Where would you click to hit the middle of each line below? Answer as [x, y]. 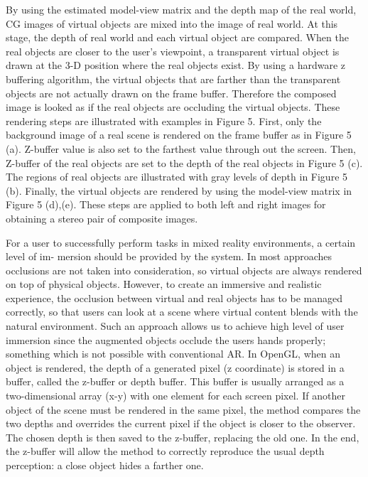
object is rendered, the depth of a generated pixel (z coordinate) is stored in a [175, 367]
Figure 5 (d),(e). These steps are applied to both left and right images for [166, 204]
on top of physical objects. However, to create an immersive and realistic [164, 284]
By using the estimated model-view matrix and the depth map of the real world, [181, 9]
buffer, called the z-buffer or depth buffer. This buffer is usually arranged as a [175, 381]
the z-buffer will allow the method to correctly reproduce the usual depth [165, 451]
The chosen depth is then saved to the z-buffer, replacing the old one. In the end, [183, 437]
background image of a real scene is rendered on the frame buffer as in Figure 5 [179, 135]
